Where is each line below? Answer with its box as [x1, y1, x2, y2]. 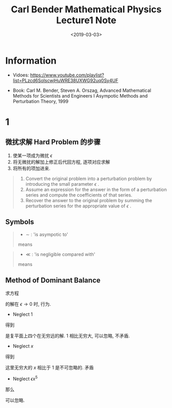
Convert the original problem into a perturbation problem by [25, 176, 152, 182]
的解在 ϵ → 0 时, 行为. [5, 301, 51, 307]
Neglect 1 [12, 312, 33, 318]
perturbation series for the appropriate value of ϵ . [25, 203, 131, 209]
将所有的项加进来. [12, 165, 50, 171]
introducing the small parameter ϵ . [25, 181, 99, 187]
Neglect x [12, 343, 33, 349]
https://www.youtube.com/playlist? [30, 72, 104, 78]
